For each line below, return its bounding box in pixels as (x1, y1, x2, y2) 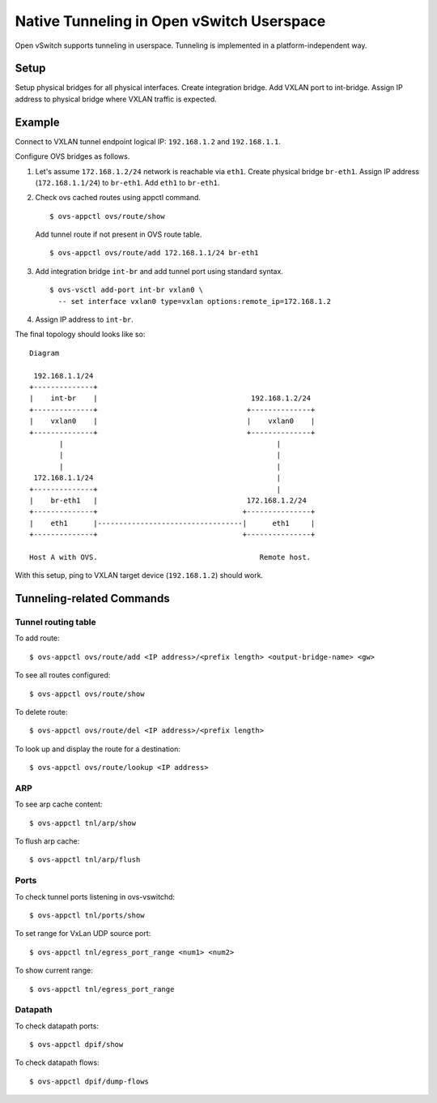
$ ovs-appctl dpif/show (29, 1040, 124, 1050)
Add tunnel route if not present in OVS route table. (35, 229, 202, 239)
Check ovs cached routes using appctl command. (35, 193, 202, 203)
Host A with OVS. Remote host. (29, 552, 312, 562)
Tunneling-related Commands (15, 592, 170, 605)
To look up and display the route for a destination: (15, 744, 181, 754)
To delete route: (15, 707, 68, 716)
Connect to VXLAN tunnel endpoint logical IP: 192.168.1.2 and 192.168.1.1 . (15, 136, 281, 146)
